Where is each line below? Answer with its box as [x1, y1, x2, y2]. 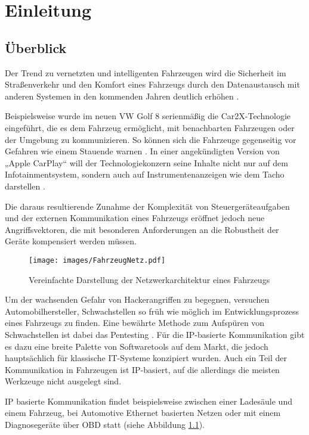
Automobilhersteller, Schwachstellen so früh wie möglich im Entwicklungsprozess [5, 304, 299, 317]
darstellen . [5, 179, 45, 192]
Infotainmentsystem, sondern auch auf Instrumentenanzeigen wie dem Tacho [5, 168, 285, 181]
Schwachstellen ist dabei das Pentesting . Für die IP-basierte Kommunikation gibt [5, 328, 305, 340]
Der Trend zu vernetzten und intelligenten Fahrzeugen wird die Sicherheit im [5, 66, 286, 79]
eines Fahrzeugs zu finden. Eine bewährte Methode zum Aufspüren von [5, 316, 265, 329]
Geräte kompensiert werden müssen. [5, 235, 137, 247]
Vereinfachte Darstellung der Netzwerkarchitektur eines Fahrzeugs [29, 273, 270, 285]
